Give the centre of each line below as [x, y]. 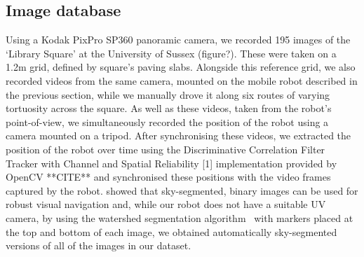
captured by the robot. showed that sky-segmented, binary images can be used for [182, 190]
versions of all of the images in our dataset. [99, 245]
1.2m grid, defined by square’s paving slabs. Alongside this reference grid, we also [181, 67]
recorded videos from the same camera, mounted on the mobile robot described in [182, 80]
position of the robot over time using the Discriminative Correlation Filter [166, 149]
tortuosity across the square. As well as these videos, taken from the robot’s [169, 108]
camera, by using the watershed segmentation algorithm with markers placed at [180, 217]
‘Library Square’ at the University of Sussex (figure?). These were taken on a [171, 53]
